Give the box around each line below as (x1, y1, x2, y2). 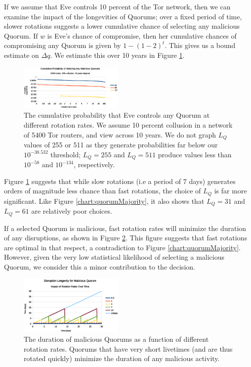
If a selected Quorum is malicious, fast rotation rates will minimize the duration (4, 223, 247, 233)
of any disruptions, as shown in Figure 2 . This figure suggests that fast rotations (4, 232, 247, 243)
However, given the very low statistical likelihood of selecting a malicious (4, 252, 225, 262)
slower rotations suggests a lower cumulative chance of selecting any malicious (4, 21, 240, 31)
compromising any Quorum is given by (4, 40, 121, 50)
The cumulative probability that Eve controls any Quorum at (24, 110, 210, 120)
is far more (214, 185, 247, 196)
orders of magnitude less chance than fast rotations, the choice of (4, 185, 201, 196)
